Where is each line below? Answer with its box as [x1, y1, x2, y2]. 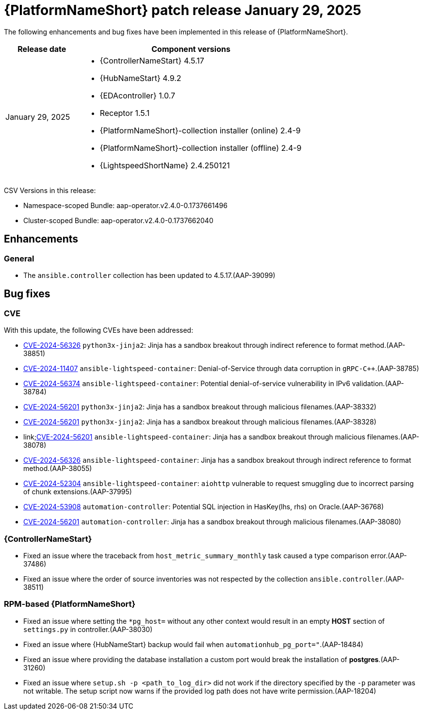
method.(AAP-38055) [23, 464, 92, 473]
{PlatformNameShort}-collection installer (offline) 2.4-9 [99, 143, 302, 153]
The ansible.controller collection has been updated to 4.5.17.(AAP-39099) [23, 271, 276, 279]
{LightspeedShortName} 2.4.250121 [99, 160, 230, 170]
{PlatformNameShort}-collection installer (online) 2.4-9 [99, 125, 301, 135]
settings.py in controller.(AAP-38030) [23, 625, 153, 633]
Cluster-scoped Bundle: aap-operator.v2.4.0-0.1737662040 [23, 216, 213, 225]
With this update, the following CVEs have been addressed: [4, 326, 194, 335]
